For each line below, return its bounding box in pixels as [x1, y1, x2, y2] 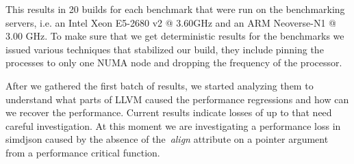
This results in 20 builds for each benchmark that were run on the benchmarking [5, 2, 345, 16]
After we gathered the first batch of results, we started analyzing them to [5, 78, 314, 92]
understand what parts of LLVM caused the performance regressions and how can [5, 92, 349, 106]
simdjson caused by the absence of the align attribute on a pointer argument [5, 132, 329, 146]
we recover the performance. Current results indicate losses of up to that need [5, 105, 332, 120]
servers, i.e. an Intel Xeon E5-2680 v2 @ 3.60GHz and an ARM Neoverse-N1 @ [5, 15, 336, 29]
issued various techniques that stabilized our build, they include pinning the [5, 42, 324, 56]
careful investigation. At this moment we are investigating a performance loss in [5, 118, 341, 133]
